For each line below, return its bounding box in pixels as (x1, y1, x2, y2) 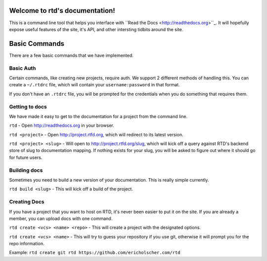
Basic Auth (9, 65, 37, 72)
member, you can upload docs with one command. (9, 215, 113, 222)
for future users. (9, 154, 43, 160)
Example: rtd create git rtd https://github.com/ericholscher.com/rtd (9, 250, 180, 256)
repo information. (9, 241, 44, 247)
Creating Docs (9, 198, 44, 205)
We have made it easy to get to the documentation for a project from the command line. (9, 113, 188, 119)
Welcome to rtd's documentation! (9, 6, 116, 15)
